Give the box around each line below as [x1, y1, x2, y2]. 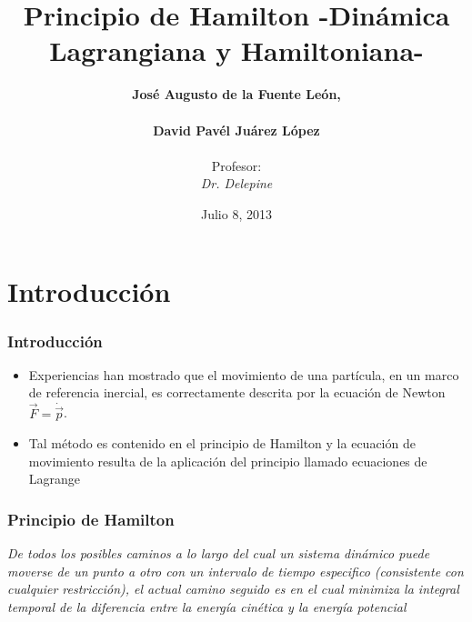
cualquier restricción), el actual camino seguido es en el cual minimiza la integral [7, 579, 459, 598]
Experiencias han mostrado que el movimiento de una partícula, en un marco [28, 365, 459, 384]
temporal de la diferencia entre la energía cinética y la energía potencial [7, 597, 407, 616]
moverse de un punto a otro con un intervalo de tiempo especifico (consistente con [7, 561, 464, 580]
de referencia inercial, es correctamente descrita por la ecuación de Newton [28, 383, 446, 402]
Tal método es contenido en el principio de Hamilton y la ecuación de [28, 434, 416, 453]
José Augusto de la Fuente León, [132, 85, 341, 104]
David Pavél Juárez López [153, 120, 320, 139]
